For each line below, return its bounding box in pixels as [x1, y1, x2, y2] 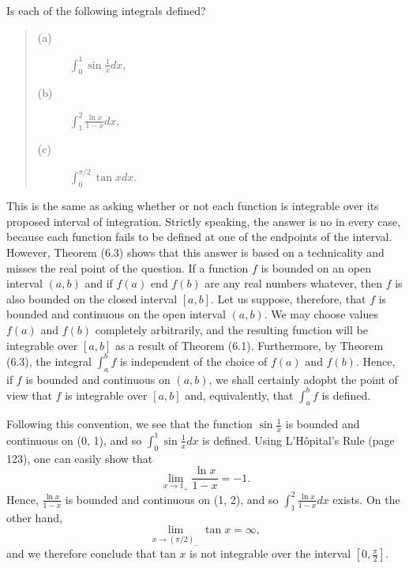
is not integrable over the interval [189, 545, 351, 562]
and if [84, 275, 113, 292]
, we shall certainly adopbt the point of [208, 371, 398, 387]
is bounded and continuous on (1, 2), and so [65, 491, 279, 507]
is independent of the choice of [119, 352, 268, 369]
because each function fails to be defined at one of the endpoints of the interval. [6, 228, 392, 245]
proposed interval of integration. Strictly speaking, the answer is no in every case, [6, 213, 401, 229]
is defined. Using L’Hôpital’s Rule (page [202, 431, 395, 448]
